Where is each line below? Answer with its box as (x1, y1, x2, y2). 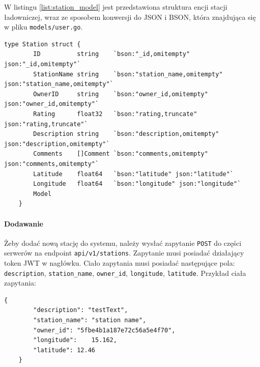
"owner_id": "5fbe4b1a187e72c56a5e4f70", (33, 326, 176, 334)
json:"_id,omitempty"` (4, 61, 81, 68)
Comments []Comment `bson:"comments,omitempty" (33, 150, 208, 158)
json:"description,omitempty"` (4, 140, 110, 148)
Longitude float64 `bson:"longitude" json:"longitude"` (33, 180, 241, 188)
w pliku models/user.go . (4, 21, 83, 32)
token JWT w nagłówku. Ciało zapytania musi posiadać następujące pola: (4, 258, 235, 268)
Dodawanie (4, 218, 43, 229)
